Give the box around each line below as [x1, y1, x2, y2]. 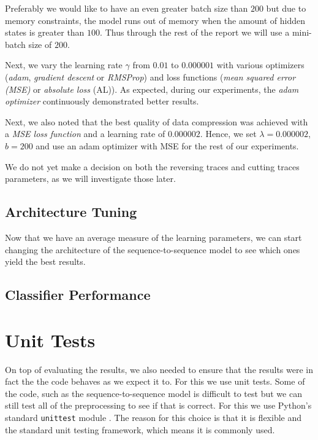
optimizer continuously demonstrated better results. [5, 95, 199, 108]
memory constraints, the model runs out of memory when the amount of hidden [5, 14, 305, 26]
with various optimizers [216, 58, 305, 71]
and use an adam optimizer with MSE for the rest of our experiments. [36, 139, 299, 152]
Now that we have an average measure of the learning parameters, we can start [5, 230, 302, 243]
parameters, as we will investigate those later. [5, 172, 176, 185]
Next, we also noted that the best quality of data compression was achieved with [5, 115, 308, 128]
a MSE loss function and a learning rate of [5, 127, 165, 140]
